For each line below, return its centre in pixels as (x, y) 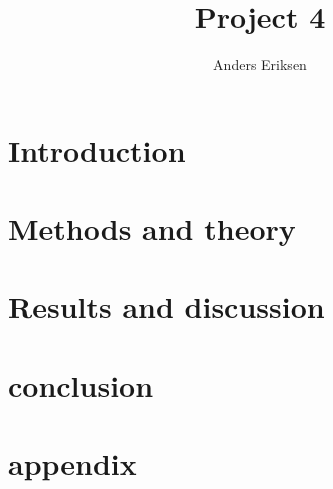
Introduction (97, 149)
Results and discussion (166, 306)
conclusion (81, 384)
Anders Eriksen (260, 64)
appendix (72, 463)
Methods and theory (152, 228)
